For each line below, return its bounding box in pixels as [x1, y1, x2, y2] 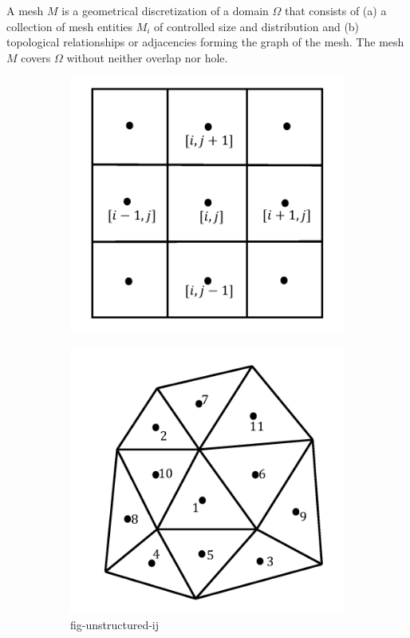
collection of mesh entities [6, 18, 133, 34]
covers [21, 49, 51, 65]
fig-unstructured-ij [70, 616, 160, 632]
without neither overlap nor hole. [66, 49, 228, 65]
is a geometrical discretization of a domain [61, 2, 269, 18]
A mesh [6, 2, 44, 18]
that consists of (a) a [285, 2, 387, 18]
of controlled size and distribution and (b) [154, 18, 360, 34]
